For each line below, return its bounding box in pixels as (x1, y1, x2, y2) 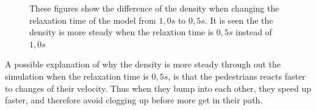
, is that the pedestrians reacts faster (168, 69, 306, 82)
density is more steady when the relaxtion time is (29, 26, 214, 38)
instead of (235, 26, 272, 38)
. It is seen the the (204, 13, 273, 26)
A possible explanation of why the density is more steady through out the (5, 58, 281, 70)
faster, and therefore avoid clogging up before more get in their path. (5, 94, 263, 106)
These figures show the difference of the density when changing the (29, 2, 279, 14)
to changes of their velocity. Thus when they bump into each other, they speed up (5, 81, 311, 94)
